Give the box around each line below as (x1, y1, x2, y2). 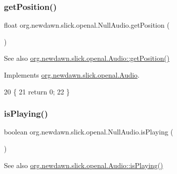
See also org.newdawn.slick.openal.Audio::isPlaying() (4, 160, 163, 170)
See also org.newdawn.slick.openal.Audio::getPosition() (4, 53, 170, 63)
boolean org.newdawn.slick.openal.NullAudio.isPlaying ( (4, 127, 174, 137)
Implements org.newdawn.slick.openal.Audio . (4, 70, 140, 80)
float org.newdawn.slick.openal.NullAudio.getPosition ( (4, 20, 170, 30)
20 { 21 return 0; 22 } (4, 86, 70, 96)
